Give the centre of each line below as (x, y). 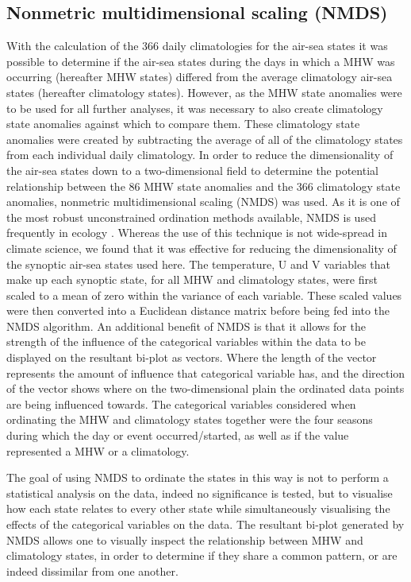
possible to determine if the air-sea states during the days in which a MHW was (201, 61)
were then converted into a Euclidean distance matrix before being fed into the (198, 310)
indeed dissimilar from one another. (92, 570)
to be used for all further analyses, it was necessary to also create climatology (195, 108)
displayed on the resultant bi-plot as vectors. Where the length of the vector (192, 357)
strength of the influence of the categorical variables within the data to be (186, 341)
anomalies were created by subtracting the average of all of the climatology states (205, 139)
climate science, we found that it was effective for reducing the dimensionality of (202, 248)
